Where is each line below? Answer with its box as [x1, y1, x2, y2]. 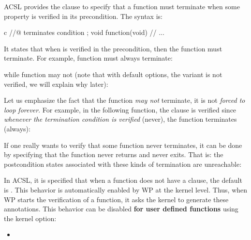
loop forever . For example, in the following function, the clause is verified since [4, 104, 236, 114]
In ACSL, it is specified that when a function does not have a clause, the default [4, 175, 242, 185]
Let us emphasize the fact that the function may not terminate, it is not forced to [4, 95, 245, 105]
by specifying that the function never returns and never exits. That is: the [4, 149, 223, 160]
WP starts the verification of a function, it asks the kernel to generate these [4, 194, 229, 204]
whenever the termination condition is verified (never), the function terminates [4, 114, 237, 124]
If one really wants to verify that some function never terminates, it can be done [4, 140, 242, 150]
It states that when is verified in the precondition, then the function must [4, 43, 222, 53]
